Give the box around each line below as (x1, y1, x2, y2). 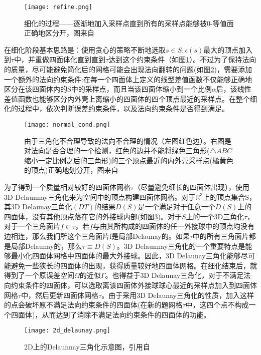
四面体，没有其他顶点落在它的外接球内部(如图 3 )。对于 (4, 211, 182, 221)
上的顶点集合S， (203, 191, 256, 202)
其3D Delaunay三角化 (4, 201, 72, 212)
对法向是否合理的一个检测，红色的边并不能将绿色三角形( (24, 145, 210, 156)
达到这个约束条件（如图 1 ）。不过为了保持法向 (108, 54, 256, 65)
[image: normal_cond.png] (24, 121, 110, 128)
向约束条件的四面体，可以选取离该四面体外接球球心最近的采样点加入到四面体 (4, 279, 257, 290)
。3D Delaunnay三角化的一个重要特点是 (116, 240, 245, 251)
